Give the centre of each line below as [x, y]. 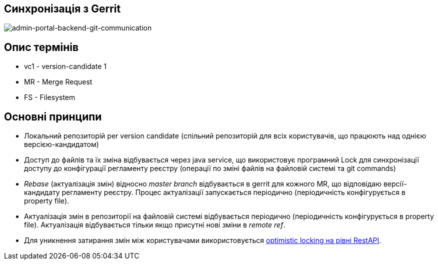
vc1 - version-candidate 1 [65, 66]
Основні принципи [53, 116]
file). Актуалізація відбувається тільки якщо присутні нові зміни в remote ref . [155, 225]
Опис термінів [41, 47]
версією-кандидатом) [61, 144]
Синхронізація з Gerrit [62, 9]
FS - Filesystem [50, 97]
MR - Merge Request [58, 82]
